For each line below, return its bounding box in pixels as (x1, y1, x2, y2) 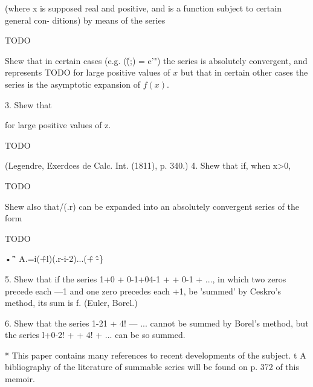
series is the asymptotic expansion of (5, 77, 141, 90)
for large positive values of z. (5, 119, 111, 131)
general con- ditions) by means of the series (5, 13, 166, 26)
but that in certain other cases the (180, 66, 308, 79)
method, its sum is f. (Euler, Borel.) (5, 296, 138, 309)
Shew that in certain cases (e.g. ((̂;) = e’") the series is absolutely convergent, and (5, 54, 308, 67)
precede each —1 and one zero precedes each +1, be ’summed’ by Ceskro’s (5, 284, 281, 297)
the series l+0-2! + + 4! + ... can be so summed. (5, 328, 186, 341)
